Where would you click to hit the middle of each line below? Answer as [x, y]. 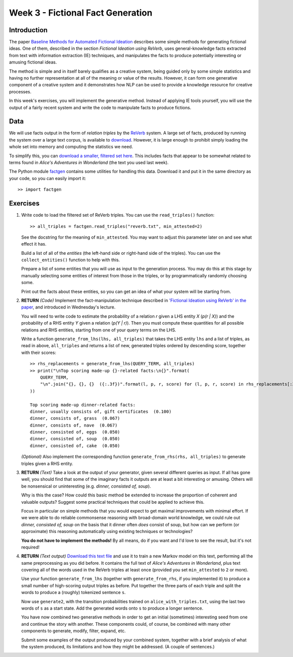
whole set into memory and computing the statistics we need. [71, 147]
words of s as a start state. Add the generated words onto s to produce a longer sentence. [112, 608]
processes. [20, 92]
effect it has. [34, 244]
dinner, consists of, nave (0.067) [74, 425]
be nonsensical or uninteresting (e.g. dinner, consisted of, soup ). [86, 486]
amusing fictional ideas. [33, 62]
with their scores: [39, 352]
